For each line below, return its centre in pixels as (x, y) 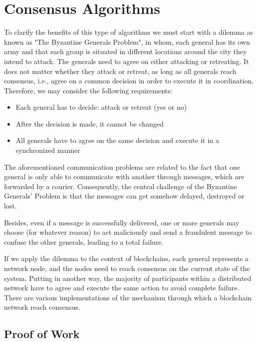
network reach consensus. (42, 307)
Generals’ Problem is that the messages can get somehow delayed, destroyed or (124, 196)
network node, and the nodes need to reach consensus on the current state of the (127, 268)
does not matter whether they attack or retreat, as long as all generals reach (120, 71)
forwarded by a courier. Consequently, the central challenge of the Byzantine (121, 186)
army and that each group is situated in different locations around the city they (126, 51)
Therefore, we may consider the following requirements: (88, 90)
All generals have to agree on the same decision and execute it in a (117, 140)
